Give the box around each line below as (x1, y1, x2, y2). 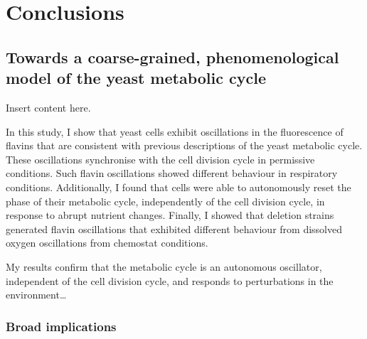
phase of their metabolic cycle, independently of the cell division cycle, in (6, 193, 325, 208)
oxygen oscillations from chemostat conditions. (6, 235, 208, 250)
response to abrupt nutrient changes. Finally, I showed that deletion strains (6, 208, 334, 222)
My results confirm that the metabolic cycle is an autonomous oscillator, (6, 259, 322, 274)
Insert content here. (6, 99, 91, 114)
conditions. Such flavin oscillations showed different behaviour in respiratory (6, 166, 338, 181)
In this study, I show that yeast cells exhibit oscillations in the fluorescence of (6, 124, 344, 139)
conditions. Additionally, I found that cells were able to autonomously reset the (6, 179, 351, 194)
